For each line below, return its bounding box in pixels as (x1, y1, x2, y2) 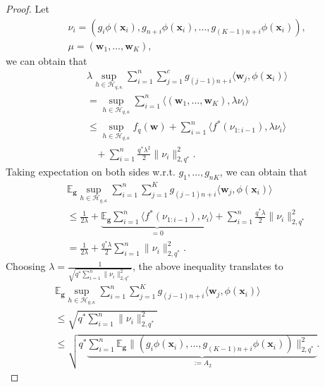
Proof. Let (6, 1, 49, 16)
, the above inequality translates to (133, 259, 283, 274)
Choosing (6, 259, 46, 274)
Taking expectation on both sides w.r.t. (6, 164, 176, 179)
